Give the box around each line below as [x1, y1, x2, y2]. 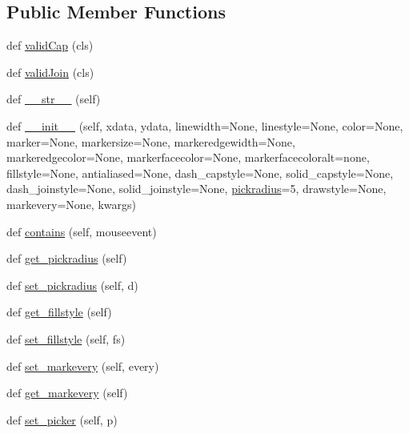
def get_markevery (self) [6, 384, 128, 401]
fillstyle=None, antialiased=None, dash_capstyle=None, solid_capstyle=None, [6, 164, 394, 181]
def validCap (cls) [6, 37, 94, 54]
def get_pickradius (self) [6, 250, 127, 267]
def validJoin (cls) [6, 63, 94, 80]
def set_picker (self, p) [6, 411, 118, 428]
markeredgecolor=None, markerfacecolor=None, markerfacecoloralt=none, [6, 149, 370, 166]
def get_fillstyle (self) [6, 303, 112, 320]
